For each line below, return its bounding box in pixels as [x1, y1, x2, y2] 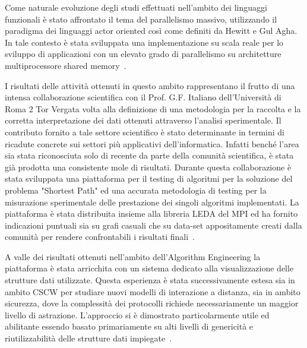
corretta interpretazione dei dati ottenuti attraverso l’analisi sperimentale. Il [5, 114, 281, 126]
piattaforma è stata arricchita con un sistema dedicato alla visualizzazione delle [5, 262, 294, 274]
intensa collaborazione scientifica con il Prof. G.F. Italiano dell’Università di [5, 91, 281, 103]
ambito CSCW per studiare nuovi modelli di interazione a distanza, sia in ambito [5, 285, 300, 298]
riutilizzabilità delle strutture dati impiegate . [5, 332, 172, 344]
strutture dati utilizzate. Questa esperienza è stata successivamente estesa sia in [5, 274, 295, 286]
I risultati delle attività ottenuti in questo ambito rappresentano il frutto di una [5, 79, 295, 91]
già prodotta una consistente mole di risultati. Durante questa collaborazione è [5, 160, 292, 173]
